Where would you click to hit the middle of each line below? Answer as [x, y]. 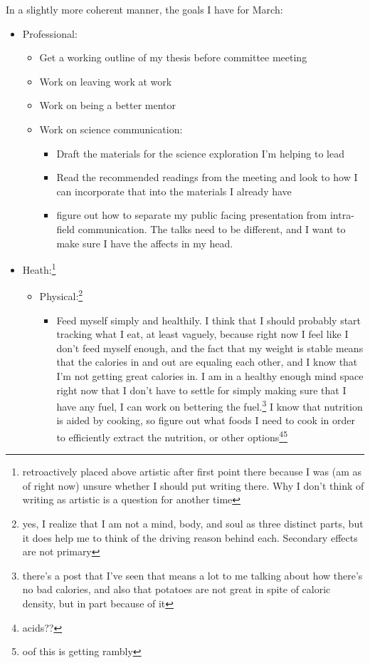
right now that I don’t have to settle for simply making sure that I [201, 390]
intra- [342, 215]
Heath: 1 [39, 268]
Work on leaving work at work [106, 81]
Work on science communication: [111, 129]
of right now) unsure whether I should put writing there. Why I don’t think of [193, 485]
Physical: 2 [61, 295]
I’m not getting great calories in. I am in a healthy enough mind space [210, 376]
